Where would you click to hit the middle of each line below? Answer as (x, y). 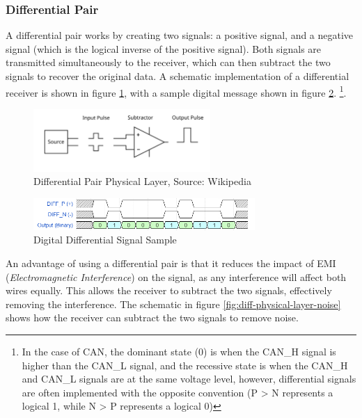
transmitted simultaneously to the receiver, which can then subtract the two (168, 62)
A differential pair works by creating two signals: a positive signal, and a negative (180, 35)
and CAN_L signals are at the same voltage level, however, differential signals (189, 379)
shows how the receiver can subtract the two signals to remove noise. (152, 317)
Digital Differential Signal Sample (105, 240)
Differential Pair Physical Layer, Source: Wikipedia (142, 181)
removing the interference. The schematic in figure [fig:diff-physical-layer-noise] (173, 304)
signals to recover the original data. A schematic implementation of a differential (178, 76)
